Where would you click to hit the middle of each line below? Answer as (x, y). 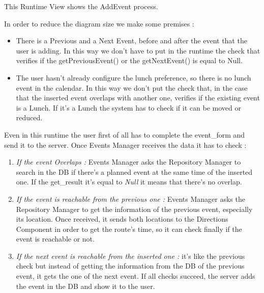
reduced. (29, 117)
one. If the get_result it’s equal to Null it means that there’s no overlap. (129, 182)
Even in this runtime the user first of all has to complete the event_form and (125, 134)
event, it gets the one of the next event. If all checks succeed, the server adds (136, 276)
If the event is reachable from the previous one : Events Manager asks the (130, 198)
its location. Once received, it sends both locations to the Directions (122, 219)
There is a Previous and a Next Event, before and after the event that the (131, 41)
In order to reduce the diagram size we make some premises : (99, 23)
